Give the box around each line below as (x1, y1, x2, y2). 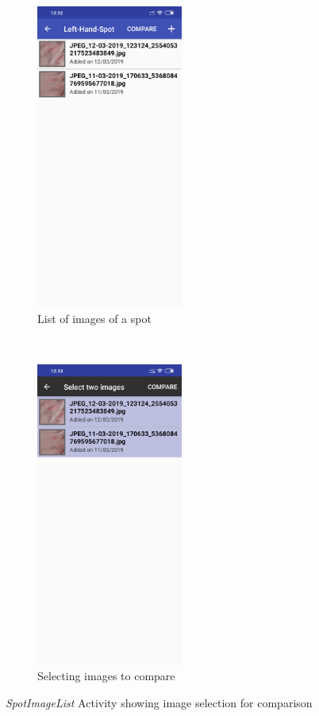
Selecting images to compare (37, 667, 175, 684)
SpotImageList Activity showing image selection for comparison (6, 694, 313, 710)
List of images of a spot (37, 309, 152, 326)
